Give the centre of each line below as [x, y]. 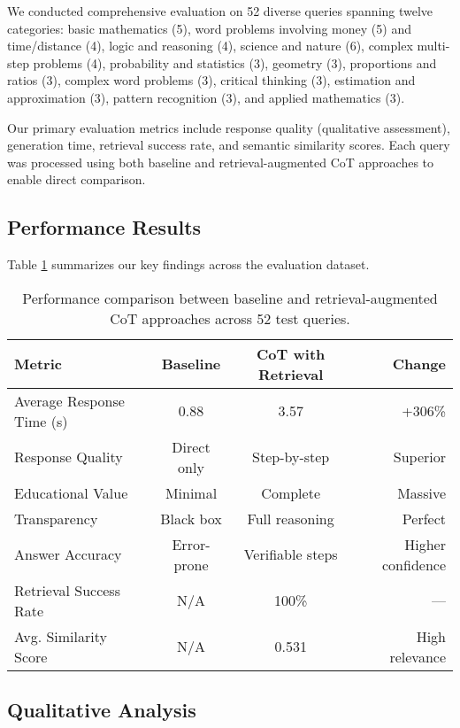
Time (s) [41, 421]
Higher [425, 544]
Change [419, 364]
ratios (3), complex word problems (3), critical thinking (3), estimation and [211, 80]
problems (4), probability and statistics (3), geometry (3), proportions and [235, 62]
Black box [191, 518]
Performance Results [104, 227]
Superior [419, 457]
